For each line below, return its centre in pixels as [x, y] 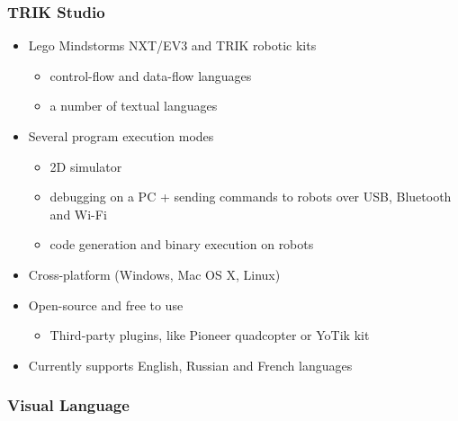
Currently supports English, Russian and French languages [190, 365]
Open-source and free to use [106, 305]
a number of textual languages [134, 106]
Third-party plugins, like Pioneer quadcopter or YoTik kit [210, 335]
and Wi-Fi [78, 214]
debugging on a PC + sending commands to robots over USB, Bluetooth [251, 197]
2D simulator [86, 166]
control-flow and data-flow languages [151, 75]
